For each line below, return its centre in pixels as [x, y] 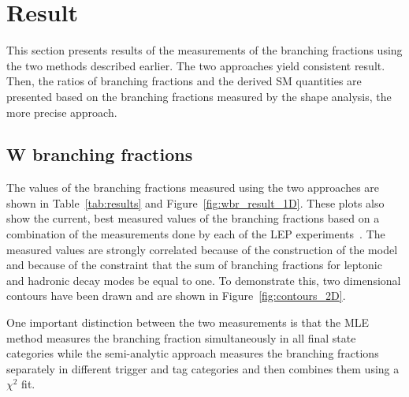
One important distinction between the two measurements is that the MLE [188, 322]
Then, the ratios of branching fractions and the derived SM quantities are [184, 81]
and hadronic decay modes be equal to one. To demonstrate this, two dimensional [204, 280]
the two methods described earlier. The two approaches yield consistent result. [196, 65]
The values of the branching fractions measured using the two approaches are [193, 187]
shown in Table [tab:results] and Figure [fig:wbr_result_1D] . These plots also [195, 202]
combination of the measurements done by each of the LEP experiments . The [196, 234]
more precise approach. [62, 112]
